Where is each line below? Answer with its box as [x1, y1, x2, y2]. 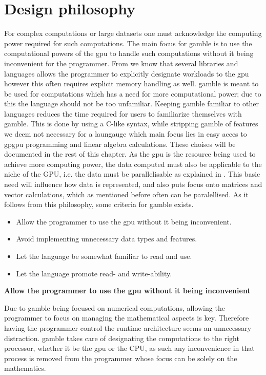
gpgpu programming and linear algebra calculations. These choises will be [4, 138, 236, 149]
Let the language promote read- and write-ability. [16, 268, 172, 278]
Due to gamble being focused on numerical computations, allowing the [4, 302, 225, 313]
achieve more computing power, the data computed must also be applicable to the [4, 158, 262, 169]
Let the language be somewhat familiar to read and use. [16, 251, 192, 261]
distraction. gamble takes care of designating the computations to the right [4, 332, 239, 343]
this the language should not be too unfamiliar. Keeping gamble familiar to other [4, 98, 259, 109]
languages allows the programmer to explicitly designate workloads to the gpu [4, 68, 249, 79]
